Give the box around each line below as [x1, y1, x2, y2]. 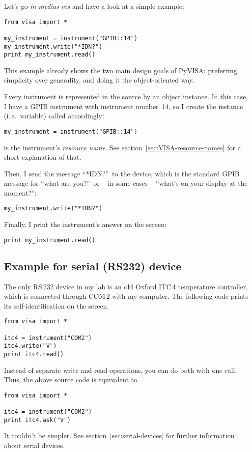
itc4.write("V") [4, 342, 57, 350]
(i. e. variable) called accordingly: [4, 111, 104, 121]
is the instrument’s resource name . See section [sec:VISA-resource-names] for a [4, 142, 241, 152]
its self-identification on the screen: [4, 300, 109, 311]
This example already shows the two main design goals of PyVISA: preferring [4, 65, 237, 75]
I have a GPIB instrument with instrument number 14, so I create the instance [4, 101, 243, 111]
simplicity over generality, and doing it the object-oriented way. [4, 75, 195, 85]
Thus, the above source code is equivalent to [4, 374, 138, 385]
